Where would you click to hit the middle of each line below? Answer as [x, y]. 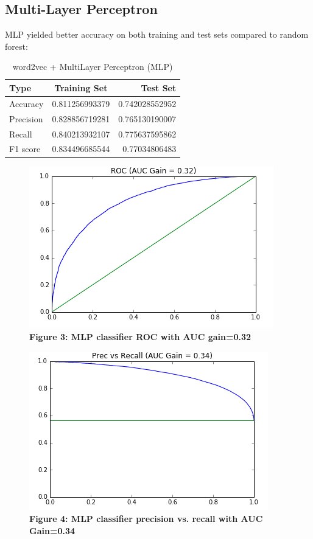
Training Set [81, 87]
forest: [16, 46]
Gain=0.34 [52, 530]
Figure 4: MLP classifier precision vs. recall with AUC [146, 519]
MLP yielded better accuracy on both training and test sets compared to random [157, 34]
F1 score [25, 149]
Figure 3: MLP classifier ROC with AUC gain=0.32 [140, 337]
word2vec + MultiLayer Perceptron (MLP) [93, 67]
